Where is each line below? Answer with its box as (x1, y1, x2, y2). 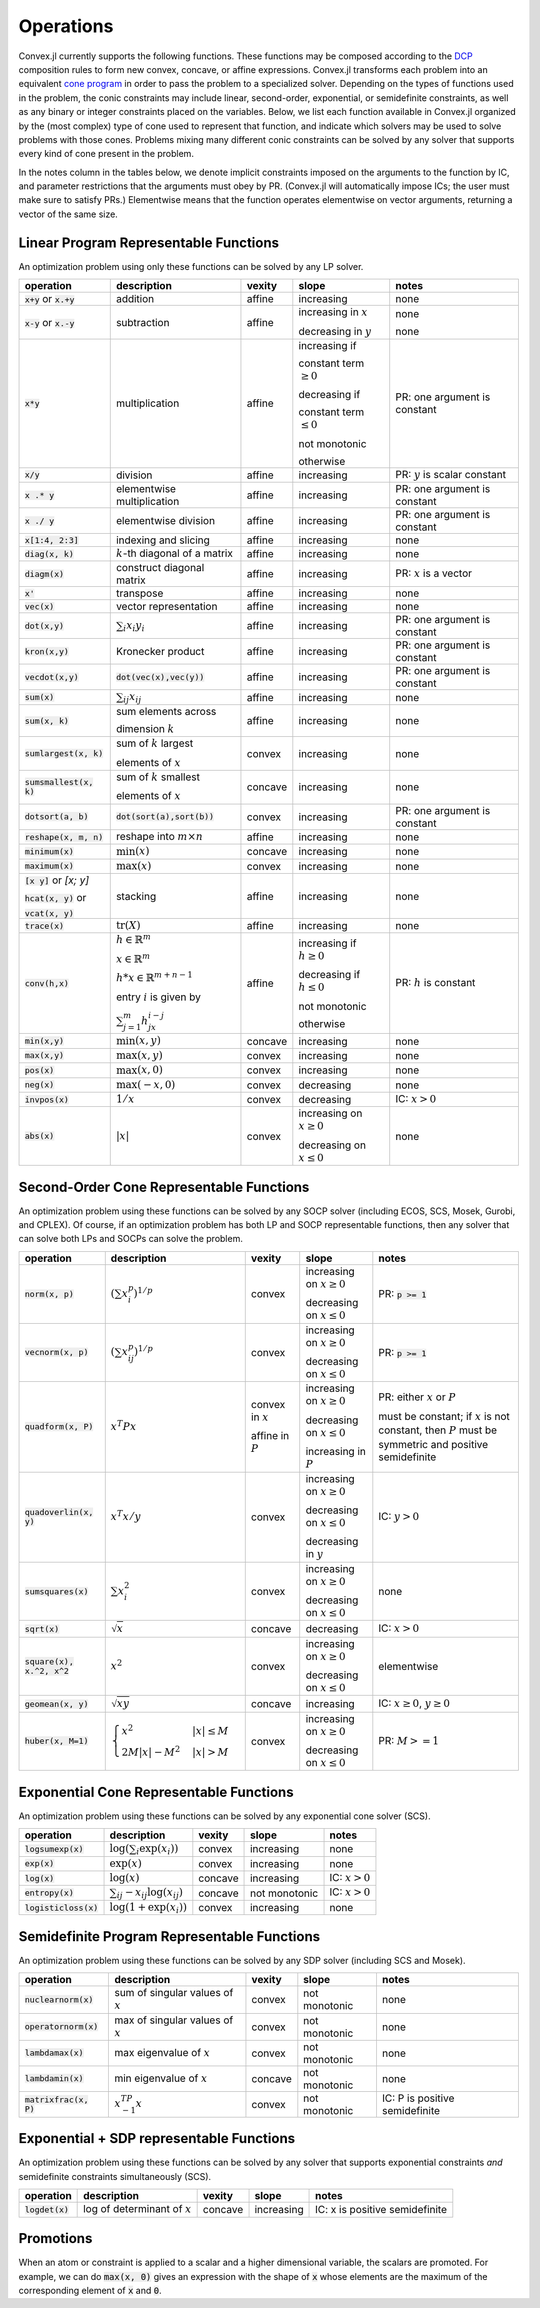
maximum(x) (24, 861, 75, 872)
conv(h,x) (24, 978, 70, 989)
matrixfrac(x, (24, 2094, 89, 2105)
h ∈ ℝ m (115, 931, 152, 947)
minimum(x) (24, 846, 75, 857)
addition (115, 292, 155, 306)
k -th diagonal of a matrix (115, 546, 234, 560)
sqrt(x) (24, 1623, 60, 1634)
